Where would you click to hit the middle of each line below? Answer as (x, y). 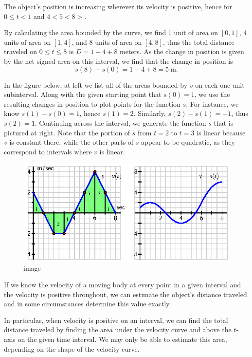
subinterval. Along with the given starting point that (83, 94)
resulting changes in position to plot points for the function (92, 103)
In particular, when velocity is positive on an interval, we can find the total (116, 320)
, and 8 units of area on (107, 42)
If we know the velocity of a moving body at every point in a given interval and (123, 284)
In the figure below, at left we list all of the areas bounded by (96, 85)
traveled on (21, 51)
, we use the (212, 94)
